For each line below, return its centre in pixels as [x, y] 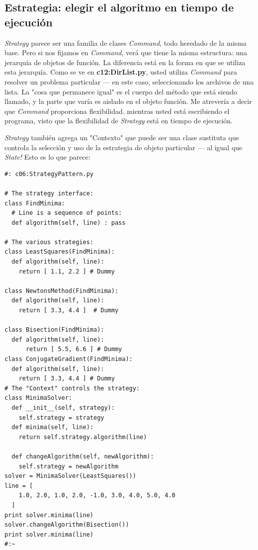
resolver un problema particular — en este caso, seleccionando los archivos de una [129, 81]
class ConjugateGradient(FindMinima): [69, 359]
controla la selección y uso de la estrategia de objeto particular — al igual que [124, 147]
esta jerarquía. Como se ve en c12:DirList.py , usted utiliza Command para [121, 72]
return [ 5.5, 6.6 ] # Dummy [74, 349]
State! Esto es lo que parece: [47, 157]
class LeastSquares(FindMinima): [60, 252]
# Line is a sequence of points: [67, 213]
